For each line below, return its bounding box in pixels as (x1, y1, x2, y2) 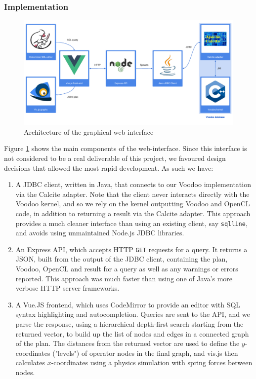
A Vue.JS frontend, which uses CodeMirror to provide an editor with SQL (15, 299, 241, 309)
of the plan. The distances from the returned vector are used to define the (15, 338, 240, 348)
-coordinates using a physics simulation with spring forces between (51, 357, 253, 368)
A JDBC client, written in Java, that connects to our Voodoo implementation (15, 179, 251, 189)
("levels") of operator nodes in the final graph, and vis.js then (52, 347, 238, 358)
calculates (15, 357, 45, 368)
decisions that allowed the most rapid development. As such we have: (4, 162, 213, 173)
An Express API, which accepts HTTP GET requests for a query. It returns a (15, 244, 248, 254)
